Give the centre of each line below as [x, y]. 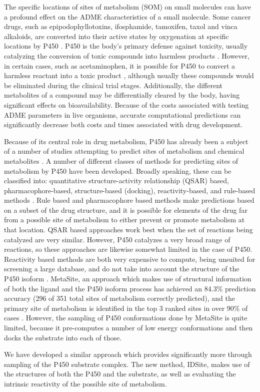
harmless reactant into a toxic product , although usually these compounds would [129, 75]
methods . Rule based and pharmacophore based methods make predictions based [129, 200]
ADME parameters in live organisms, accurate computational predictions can [122, 114]
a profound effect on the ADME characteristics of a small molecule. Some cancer [127, 16]
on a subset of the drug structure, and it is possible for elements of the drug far [126, 210]
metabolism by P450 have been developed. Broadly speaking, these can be [118, 170]
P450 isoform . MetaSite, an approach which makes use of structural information [128, 279]
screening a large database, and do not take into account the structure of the [122, 269]
